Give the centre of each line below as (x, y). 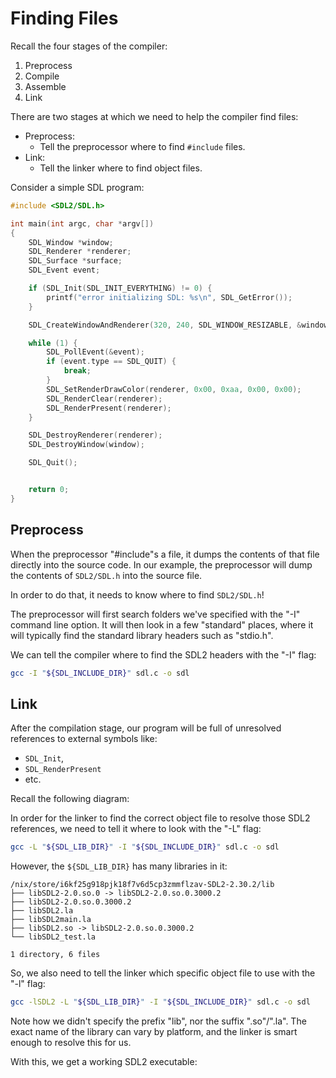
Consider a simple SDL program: (77, 187)
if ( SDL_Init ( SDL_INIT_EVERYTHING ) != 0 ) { (120, 288)
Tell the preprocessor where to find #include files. (142, 146)
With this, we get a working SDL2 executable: (104, 1062)
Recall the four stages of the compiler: (89, 46)
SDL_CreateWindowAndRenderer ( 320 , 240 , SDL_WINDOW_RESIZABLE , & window (178, 325)
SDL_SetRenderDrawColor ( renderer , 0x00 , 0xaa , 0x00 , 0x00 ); (174, 389)
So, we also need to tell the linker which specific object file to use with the (163, 973)
